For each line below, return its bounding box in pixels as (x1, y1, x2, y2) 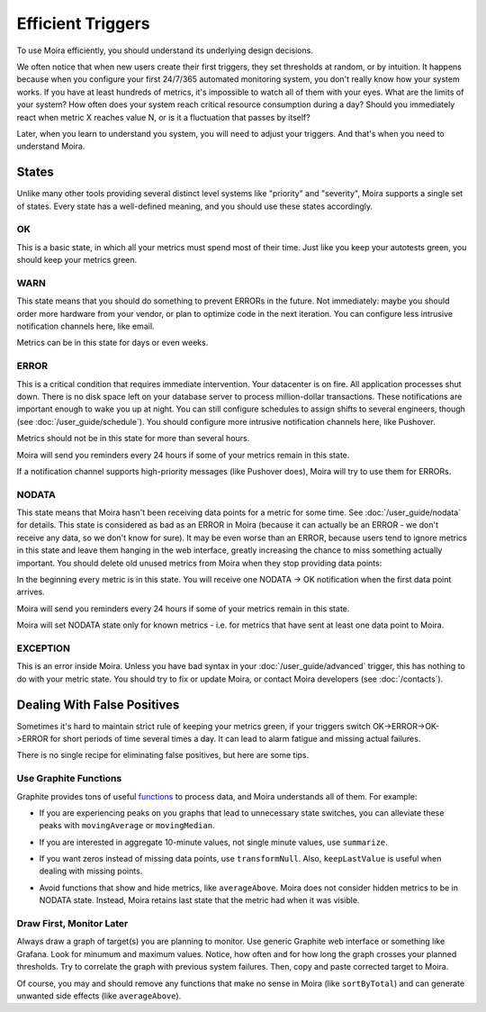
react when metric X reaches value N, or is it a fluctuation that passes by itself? (16, 112, 310, 122)
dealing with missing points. (39, 865, 143, 877)
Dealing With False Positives (16, 697, 180, 712)
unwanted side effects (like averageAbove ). (16, 990, 182, 1001)
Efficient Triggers (16, 14, 150, 33)
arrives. (16, 586, 45, 598)
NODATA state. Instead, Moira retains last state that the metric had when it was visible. (39, 895, 360, 906)
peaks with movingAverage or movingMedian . (39, 820, 215, 831)
